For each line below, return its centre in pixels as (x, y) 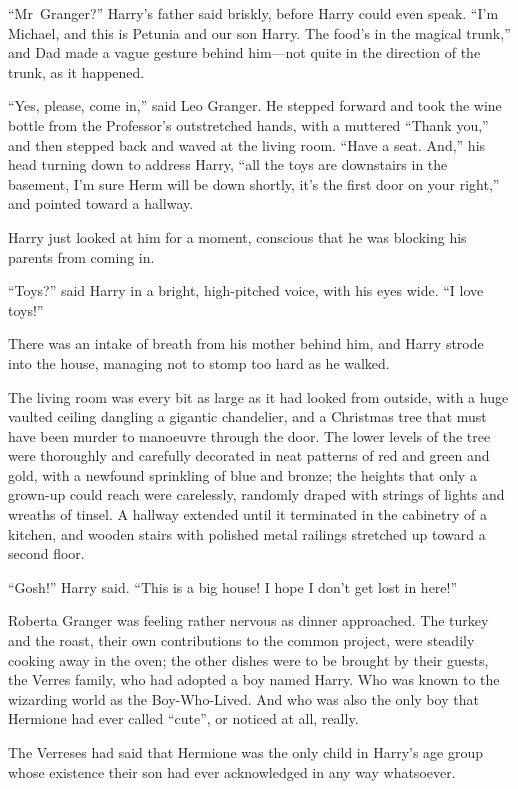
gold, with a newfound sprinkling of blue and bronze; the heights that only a (242, 474)
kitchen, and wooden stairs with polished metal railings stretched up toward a (247, 533)
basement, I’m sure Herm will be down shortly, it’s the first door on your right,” (254, 183)
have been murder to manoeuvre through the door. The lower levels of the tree (249, 435)
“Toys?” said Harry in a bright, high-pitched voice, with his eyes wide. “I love (246, 290)
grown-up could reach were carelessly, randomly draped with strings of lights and (256, 494)
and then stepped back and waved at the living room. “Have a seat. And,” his (247, 144)
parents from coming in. (81, 256)
